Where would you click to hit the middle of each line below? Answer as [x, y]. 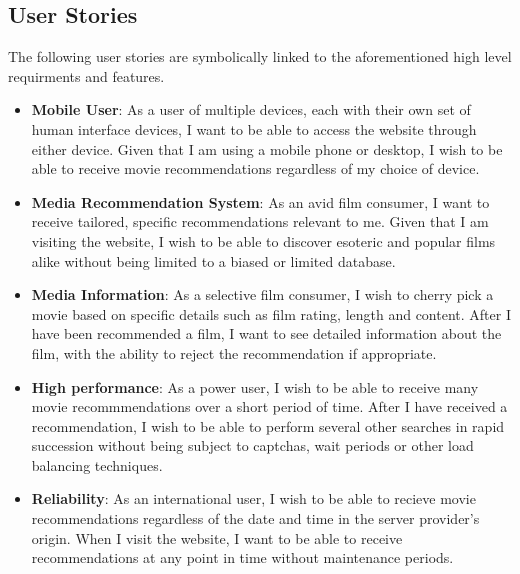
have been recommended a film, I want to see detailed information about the [266, 333]
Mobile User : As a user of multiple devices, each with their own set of [251, 109]
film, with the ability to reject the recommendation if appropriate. [234, 352]
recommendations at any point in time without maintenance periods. [242, 557]
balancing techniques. [97, 464]
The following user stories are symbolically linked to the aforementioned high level [260, 56]
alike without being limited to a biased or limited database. [213, 260]
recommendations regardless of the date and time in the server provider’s [255, 518]
